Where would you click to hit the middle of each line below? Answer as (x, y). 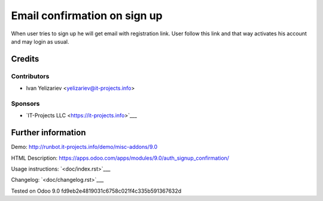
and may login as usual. (40, 41)
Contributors (30, 76)
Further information (48, 133)
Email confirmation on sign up (87, 16)
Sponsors (25, 103)
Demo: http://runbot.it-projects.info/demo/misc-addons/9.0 (84, 147)
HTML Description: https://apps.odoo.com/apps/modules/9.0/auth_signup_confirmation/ (120, 158)
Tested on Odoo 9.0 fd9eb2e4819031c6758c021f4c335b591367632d (96, 191)
